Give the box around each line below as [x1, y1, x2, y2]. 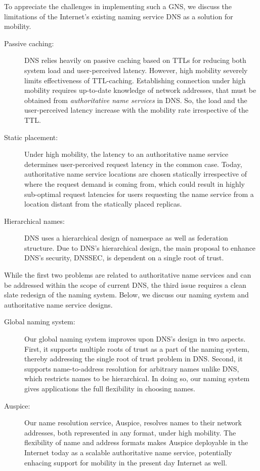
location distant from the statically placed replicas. [24, 198, 182, 209]
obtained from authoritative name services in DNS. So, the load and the [24, 94, 247, 105]
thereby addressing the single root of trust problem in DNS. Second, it [24, 353, 243, 364]
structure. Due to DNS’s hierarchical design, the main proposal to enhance [24, 242, 256, 253]
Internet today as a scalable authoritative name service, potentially [24, 447, 232, 457]
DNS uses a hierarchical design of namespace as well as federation [24, 232, 228, 243]
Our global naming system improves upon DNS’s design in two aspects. [24, 333, 246, 344]
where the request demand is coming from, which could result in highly [24, 178, 245, 189]
